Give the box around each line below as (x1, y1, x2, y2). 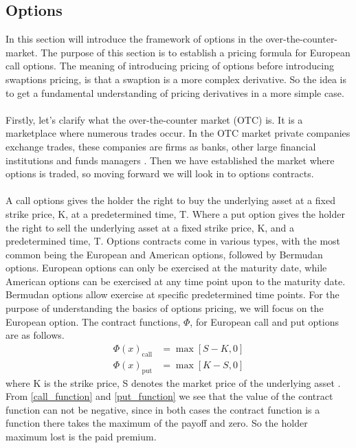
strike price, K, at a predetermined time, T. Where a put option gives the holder (5, 206, 345, 221)
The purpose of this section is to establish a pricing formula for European (41, 45, 351, 59)
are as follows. (5, 328, 65, 342)
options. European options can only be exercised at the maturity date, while (5, 260, 327, 275)
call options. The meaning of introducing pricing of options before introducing (5, 58, 334, 73)
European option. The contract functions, (5, 314, 181, 328)
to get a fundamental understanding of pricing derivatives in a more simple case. (5, 85, 344, 100)
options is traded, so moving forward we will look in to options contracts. (5, 166, 314, 181)
